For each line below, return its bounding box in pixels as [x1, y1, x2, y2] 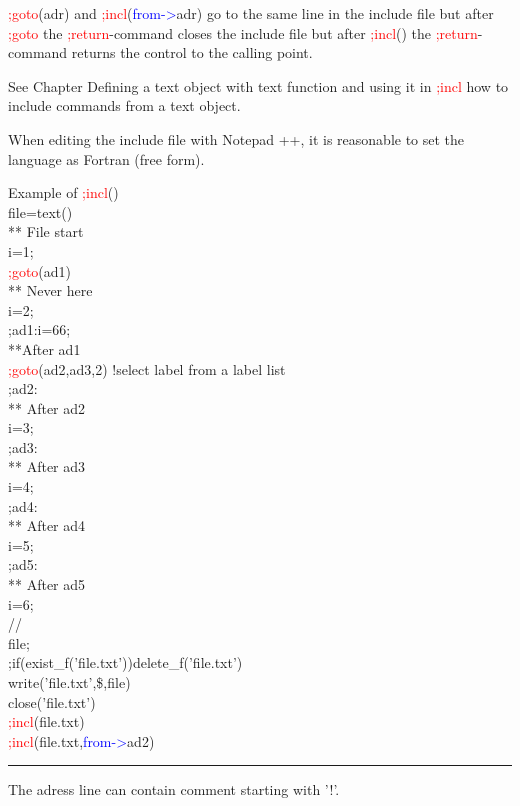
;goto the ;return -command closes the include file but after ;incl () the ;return [8, 22, 478, 43]
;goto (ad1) [8, 260, 72, 281]
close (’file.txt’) [8, 691, 96, 712]
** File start [8, 221, 84, 242]
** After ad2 [8, 397, 86, 418]
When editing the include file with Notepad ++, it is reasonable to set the [8, 128, 465, 149]
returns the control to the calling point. [71, 42, 313, 63]
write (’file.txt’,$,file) [8, 672, 131, 692]
